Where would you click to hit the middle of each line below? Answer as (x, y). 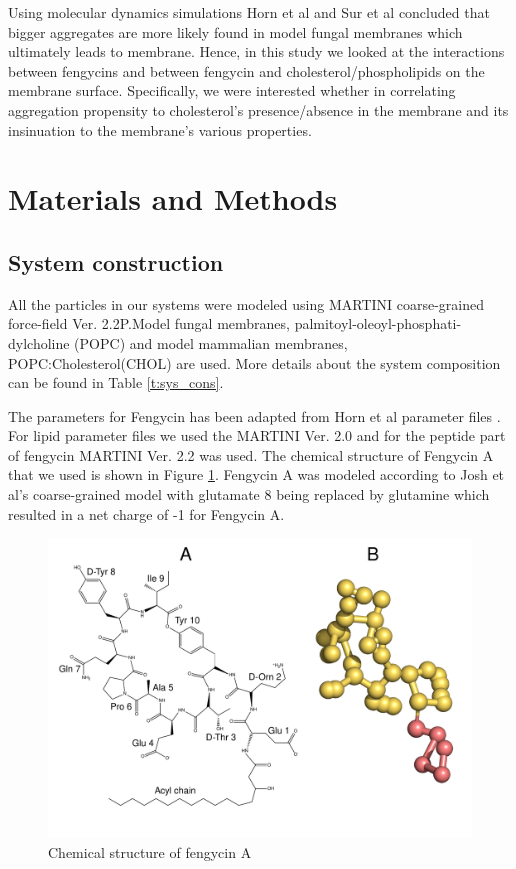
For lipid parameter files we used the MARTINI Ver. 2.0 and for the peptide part (257, 435)
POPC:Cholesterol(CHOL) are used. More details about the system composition (254, 362)
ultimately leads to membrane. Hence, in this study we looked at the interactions (256, 51)
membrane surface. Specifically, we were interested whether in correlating (232, 90)
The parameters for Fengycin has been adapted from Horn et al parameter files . (254, 415)
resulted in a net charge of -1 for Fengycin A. (146, 513)
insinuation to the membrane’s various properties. (160, 129)
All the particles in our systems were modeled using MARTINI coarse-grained (246, 303)
